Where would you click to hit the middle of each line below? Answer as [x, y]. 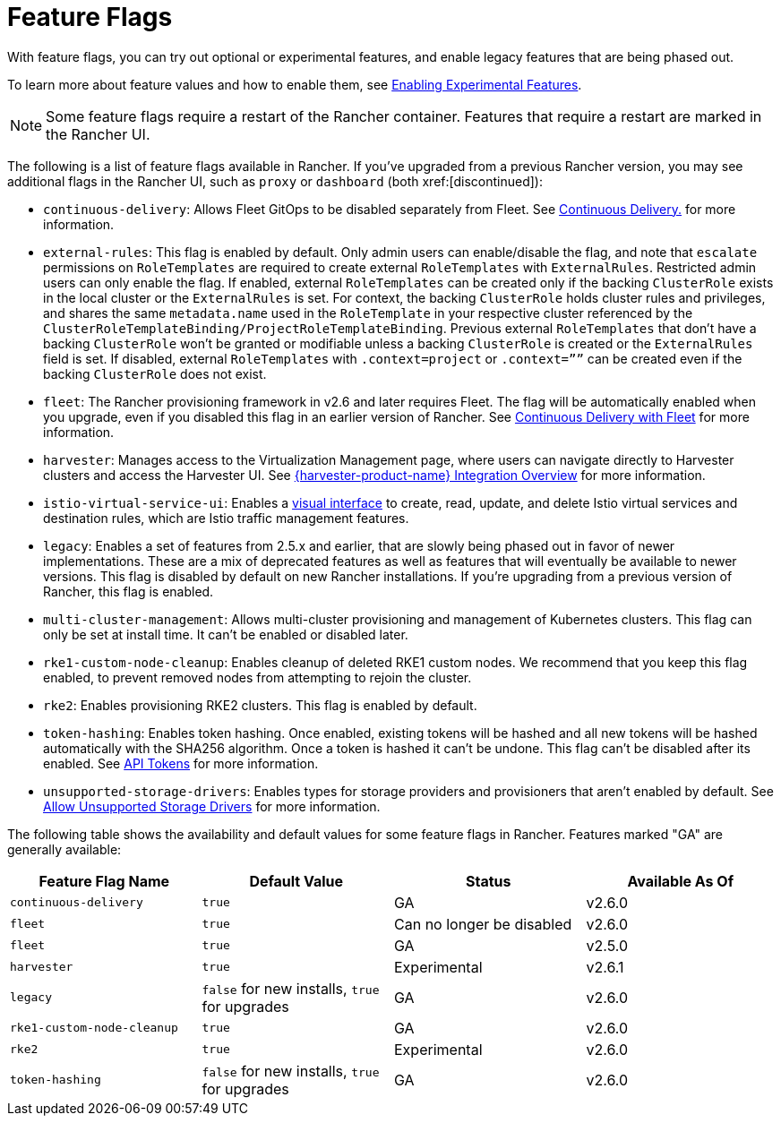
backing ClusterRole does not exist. [155, 373]
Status [489, 881]
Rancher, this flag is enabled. [129, 591]
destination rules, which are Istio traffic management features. [226, 518]
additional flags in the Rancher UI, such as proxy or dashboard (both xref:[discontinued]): [275, 181]
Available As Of [680, 881]
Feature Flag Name [104, 881]
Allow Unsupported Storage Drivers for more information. [212, 806]
